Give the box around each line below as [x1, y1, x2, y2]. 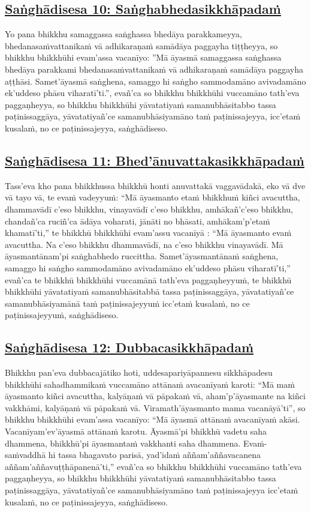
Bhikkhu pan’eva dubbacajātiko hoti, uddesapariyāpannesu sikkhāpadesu [5, 366, 273, 379]
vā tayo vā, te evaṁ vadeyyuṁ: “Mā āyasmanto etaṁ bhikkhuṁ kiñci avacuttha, [5, 191, 300, 203]
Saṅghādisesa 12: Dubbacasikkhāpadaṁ [5, 338, 254, 357]
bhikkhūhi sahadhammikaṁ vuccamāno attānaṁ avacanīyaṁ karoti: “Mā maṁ [5, 378, 295, 390]
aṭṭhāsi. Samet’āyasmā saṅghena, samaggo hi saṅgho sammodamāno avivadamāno [5, 74, 306, 87]
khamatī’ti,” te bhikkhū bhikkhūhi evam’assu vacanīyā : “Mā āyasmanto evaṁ [5, 226, 292, 239]
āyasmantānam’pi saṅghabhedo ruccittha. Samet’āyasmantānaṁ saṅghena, [5, 250, 279, 262]
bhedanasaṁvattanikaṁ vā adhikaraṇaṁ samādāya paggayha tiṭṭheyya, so [5, 39, 278, 52]
